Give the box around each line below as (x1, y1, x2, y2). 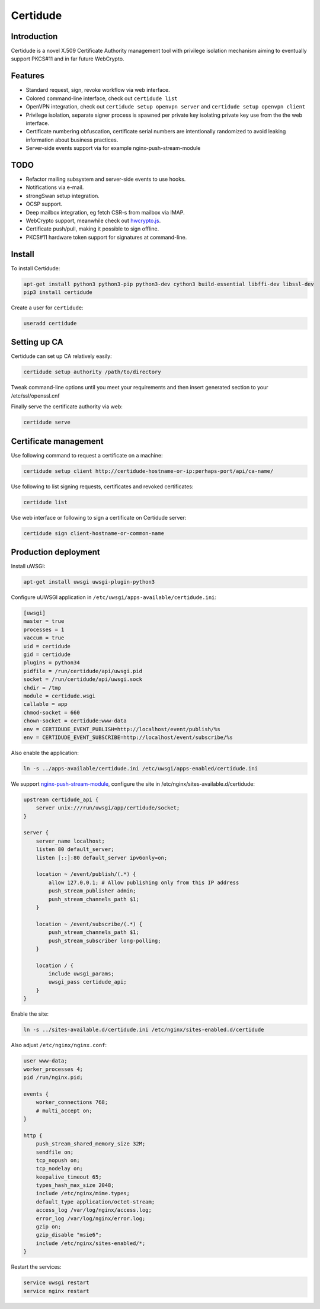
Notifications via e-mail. (25, 184, 84, 191)
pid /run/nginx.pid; (23, 1074, 83, 1081)
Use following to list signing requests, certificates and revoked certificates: (11, 483, 194, 490)
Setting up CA (11, 337, 63, 347)
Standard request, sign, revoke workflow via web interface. (25, 87, 170, 94)
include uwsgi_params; (48, 971, 115, 977)
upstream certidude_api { (23, 796, 99, 803)
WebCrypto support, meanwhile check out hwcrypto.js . (25, 217, 161, 224)
